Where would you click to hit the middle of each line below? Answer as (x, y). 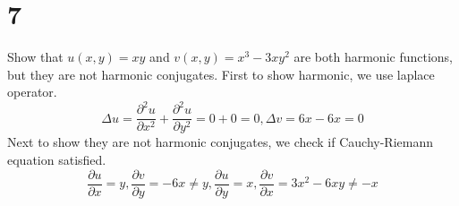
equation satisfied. (57, 160)
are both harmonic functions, (373, 57)
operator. (32, 92)
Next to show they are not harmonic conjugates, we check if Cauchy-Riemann (220, 142)
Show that (35, 57)
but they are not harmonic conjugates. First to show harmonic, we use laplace (221, 74)
